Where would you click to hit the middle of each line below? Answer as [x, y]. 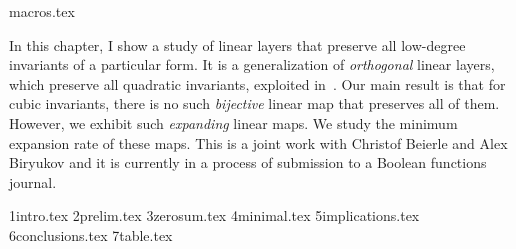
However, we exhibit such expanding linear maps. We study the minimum [233, 122]
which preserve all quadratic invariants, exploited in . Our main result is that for [257, 83]
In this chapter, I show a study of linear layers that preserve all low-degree [237, 44]
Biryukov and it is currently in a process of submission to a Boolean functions [248, 162]
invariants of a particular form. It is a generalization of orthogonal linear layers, [252, 64]
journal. [33, 181]
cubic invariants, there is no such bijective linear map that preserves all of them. [254, 103]
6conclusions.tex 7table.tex [91, 234]
